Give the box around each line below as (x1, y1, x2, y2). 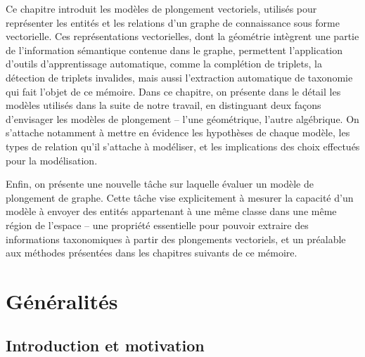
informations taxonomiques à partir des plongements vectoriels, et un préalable (6, 231, 346, 246)
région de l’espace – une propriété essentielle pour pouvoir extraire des (6, 217, 309, 232)
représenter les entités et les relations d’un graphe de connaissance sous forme (6, 15, 340, 30)
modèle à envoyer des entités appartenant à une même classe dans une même (6, 204, 337, 219)
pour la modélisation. (6, 152, 98, 167)
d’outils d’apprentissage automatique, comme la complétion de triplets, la (6, 56, 322, 71)
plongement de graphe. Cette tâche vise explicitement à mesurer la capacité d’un (6, 190, 354, 205)
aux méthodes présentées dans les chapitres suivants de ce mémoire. (6, 245, 297, 260)
